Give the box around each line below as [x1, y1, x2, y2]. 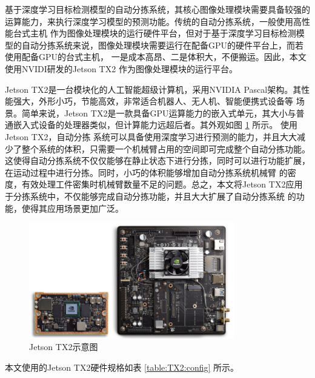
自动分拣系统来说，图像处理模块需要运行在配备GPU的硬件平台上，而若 [21, 38, 304, 51]
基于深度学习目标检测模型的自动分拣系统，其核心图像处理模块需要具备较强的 [5, 3, 310, 15]
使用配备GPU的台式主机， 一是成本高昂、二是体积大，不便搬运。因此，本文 [5, 50, 307, 63]
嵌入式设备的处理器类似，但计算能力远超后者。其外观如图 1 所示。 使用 [13, 118, 297, 131]
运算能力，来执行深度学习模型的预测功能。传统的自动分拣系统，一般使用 [5, 15, 293, 27]
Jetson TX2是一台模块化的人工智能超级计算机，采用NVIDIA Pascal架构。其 [5, 83, 302, 95]
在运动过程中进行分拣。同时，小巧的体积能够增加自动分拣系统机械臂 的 [5, 166, 288, 178]
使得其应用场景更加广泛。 [21, 201, 124, 214]
